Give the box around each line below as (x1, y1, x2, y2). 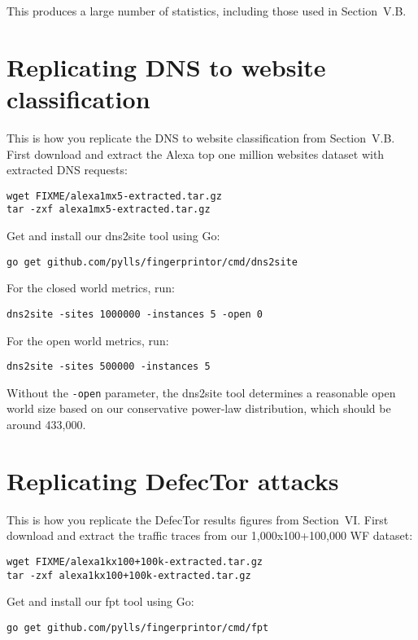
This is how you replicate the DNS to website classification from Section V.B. (7, 129, 395, 146)
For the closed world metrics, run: (7, 279, 176, 296)
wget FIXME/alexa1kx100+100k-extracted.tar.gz (7, 555, 263, 568)
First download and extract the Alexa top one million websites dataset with (7, 145, 385, 162)
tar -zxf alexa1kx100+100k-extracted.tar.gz (7, 569, 251, 581)
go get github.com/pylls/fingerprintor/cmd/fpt (7, 621, 269, 633)
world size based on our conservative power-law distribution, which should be (7, 400, 391, 417)
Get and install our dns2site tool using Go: (7, 227, 220, 243)
